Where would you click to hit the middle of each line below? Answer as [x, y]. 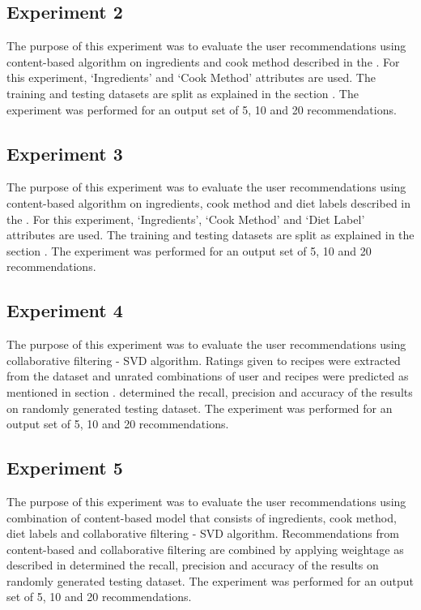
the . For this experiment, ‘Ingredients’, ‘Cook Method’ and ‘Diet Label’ [186, 219]
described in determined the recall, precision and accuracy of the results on [193, 565]
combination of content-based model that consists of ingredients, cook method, [202, 517]
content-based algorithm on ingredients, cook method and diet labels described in [208, 202]
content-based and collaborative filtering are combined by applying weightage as [205, 549]
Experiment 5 [65, 468]
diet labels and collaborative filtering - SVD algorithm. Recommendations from [203, 533]
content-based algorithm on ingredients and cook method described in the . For [203, 61]
